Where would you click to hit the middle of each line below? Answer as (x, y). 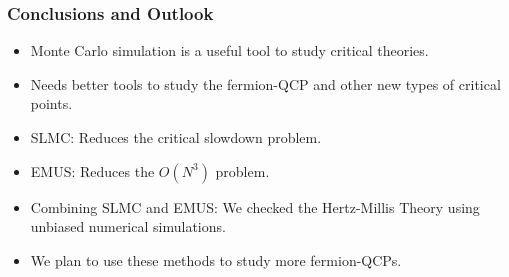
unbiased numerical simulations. (128, 226)
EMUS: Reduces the (92, 170)
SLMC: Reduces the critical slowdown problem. (176, 137)
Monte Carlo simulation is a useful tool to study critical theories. (229, 50)
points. (51, 103)
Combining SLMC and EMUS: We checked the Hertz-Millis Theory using (255, 206)
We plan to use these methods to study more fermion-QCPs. (216, 259)
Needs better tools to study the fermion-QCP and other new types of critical (265, 83)
